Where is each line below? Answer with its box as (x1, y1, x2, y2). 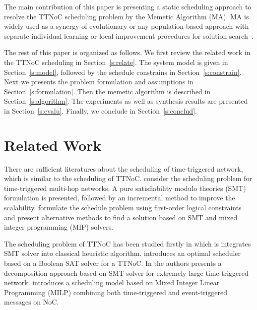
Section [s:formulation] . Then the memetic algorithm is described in (4, 86, 211, 96)
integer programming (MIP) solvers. (4, 222, 114, 232)
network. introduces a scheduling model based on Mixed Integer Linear (4, 277, 220, 288)
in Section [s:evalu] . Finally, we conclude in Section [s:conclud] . (4, 105, 197, 116)
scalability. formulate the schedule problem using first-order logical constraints (4, 202, 242, 213)
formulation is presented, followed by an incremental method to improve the (4, 192, 235, 203)
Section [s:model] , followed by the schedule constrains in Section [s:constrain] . (4, 66, 242, 77)
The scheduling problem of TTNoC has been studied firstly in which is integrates (4, 238, 251, 248)
